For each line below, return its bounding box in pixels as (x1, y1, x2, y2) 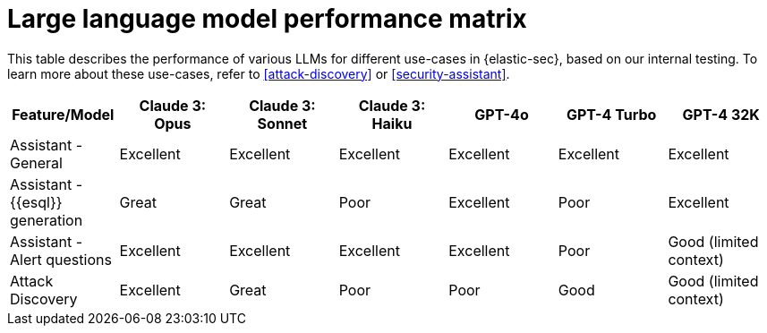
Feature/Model (12, 105, 115, 124)
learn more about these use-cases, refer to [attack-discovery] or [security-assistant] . (7, 65, 510, 81)
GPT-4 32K (682, 105, 760, 124)
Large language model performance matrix (7, 4, 527, 34)
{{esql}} (10, 192, 63, 211)
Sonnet (257, 114, 308, 132)
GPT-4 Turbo (566, 105, 657, 124)
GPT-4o (474, 105, 529, 124)
